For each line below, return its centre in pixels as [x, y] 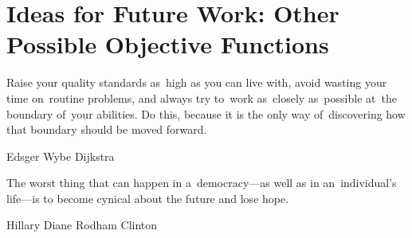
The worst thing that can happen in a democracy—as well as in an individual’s [202, 183]
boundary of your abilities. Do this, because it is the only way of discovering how [206, 113]
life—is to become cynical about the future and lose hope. [148, 198]
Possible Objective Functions [168, 44]
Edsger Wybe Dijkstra [61, 156]
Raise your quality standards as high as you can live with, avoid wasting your [197, 82]
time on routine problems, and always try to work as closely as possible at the [202, 98]
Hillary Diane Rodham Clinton [82, 225]
